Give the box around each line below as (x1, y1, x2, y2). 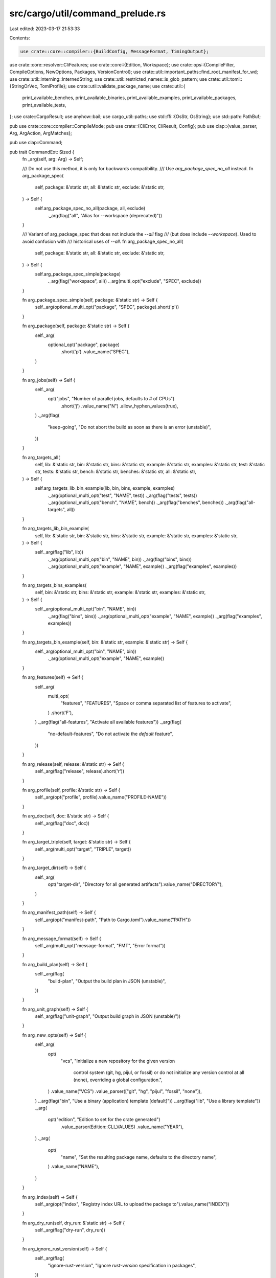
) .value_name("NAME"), (48, 1163, 100, 1170)
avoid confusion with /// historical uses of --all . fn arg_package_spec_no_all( (22, 238, 183, 244)
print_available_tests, (22, 102, 66, 108)
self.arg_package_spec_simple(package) (35, 271, 121, 277)
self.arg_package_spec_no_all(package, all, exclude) (35, 205, 146, 212)
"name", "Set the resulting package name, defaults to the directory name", (60, 1154, 217, 1160)
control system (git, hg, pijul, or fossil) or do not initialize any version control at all (73, 1069, 245, 1076)
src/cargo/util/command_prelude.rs (9, 8, 166, 19)
